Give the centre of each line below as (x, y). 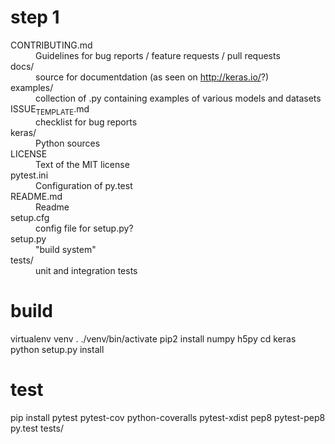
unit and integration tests (86, 270)
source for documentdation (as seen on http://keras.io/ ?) (152, 77)
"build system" (66, 249)
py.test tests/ (37, 428)
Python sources (68, 143)
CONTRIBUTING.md (51, 45)
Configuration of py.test (84, 185)
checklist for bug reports (86, 122)
